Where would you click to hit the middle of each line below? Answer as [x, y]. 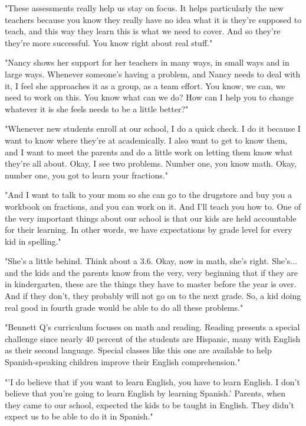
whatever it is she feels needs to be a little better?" [97, 108]
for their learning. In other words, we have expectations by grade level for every [149, 230]
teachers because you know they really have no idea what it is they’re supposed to [153, 19]
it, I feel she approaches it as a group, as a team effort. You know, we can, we [145, 85]
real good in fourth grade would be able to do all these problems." [124, 307]
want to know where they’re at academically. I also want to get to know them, [146, 140]
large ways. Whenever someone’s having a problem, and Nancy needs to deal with [153, 74]
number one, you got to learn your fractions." [86, 175]
